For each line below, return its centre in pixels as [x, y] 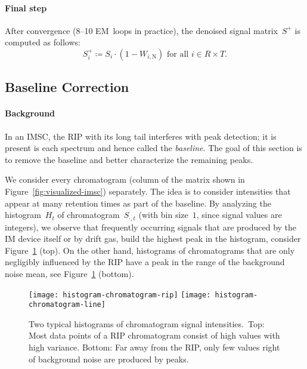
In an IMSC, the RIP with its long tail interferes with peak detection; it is [141, 136]
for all [178, 54]
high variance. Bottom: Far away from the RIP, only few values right [154, 347]
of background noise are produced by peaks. [109, 359]
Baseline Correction [67, 87]
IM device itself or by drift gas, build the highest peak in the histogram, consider [153, 239]
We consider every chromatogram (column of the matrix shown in [125, 179]
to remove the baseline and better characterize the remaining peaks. [129, 159]
